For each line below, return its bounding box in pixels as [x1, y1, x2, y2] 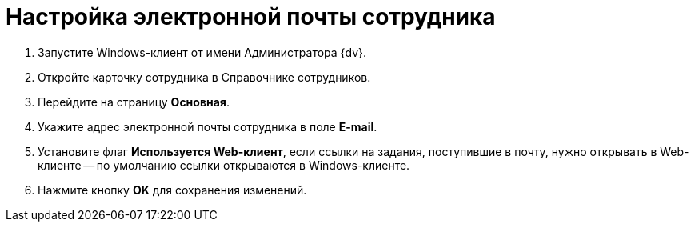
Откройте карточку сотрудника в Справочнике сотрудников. [38, 70, 371, 84]
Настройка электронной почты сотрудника [6, 3, 496, 30]
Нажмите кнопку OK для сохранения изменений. [38, 182, 307, 197]
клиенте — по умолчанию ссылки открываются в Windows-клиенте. [38, 158, 410, 172]
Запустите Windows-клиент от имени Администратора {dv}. [38, 45, 367, 59]
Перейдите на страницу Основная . [38, 94, 230, 109]
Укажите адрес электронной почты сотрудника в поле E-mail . [38, 119, 377, 134]
